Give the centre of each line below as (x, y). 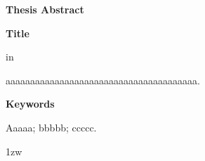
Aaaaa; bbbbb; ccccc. (51, 127)
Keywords (30, 104)
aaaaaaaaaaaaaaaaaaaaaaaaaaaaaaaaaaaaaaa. (103, 80)
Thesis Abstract (45, 9)
